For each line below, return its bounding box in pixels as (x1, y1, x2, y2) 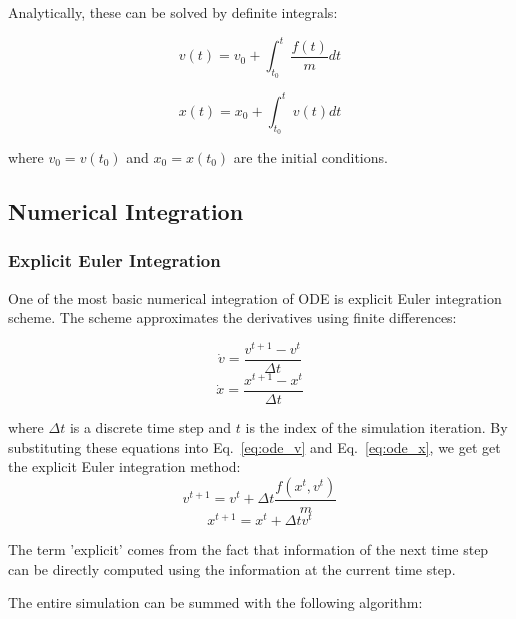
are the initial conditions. (233, 147, 388, 167)
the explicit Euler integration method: (8, 456, 241, 477)
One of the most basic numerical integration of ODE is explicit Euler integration (8, 287, 502, 308)
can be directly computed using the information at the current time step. (8, 558, 456, 579)
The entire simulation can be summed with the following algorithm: (8, 592, 423, 613)
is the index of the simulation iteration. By (245, 417, 508, 438)
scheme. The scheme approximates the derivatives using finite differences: (8, 307, 457, 328)
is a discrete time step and (69, 417, 232, 438)
